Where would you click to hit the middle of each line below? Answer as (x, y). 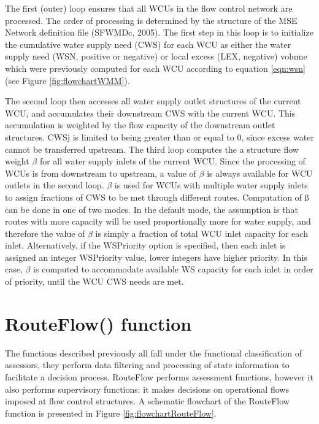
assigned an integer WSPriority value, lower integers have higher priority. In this (156, 257)
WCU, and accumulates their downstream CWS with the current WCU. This (150, 113)
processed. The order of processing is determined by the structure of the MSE (151, 20)
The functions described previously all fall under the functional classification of (153, 353)
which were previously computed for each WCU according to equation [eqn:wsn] (155, 68)
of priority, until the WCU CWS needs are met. (94, 281)
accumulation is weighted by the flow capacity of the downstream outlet (140, 125)
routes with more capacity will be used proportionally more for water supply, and (158, 221)
